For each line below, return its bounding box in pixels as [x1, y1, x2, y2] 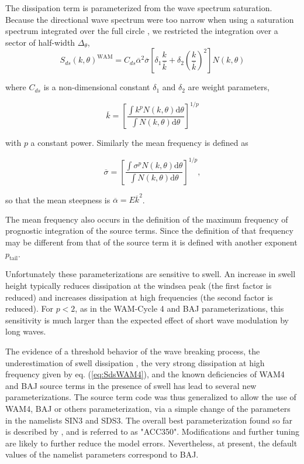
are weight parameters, [188, 81, 270, 93]
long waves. [5, 325, 46, 337]
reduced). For [5, 302, 53, 315]
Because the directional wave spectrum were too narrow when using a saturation [5, 13, 294, 25]
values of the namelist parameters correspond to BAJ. [5, 448, 199, 460]
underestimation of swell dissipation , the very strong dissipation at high [5, 356, 265, 369]
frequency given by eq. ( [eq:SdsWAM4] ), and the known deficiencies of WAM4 [5, 368, 285, 380]
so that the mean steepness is [5, 193, 110, 206]
